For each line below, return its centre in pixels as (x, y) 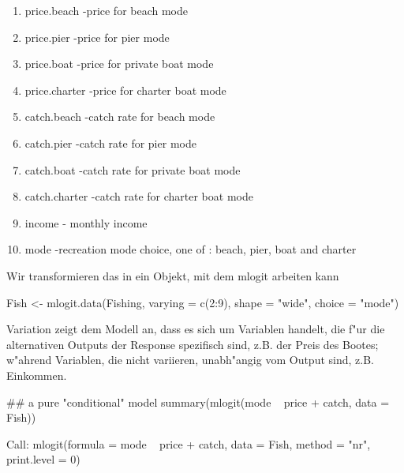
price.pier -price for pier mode (97, 37)
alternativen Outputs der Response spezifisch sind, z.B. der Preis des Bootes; (193, 344)
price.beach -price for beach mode (107, 10)
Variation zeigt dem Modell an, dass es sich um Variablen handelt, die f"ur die (196, 329)
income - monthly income (86, 222)
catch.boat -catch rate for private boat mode (133, 169)
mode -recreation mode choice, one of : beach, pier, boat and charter (191, 249)
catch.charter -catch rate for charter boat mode (139, 196)
